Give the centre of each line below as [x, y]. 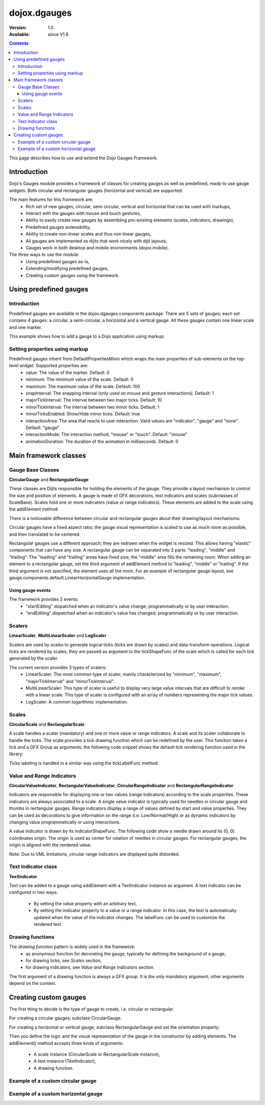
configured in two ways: [34, 892]
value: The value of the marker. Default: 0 [68, 372]
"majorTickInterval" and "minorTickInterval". [70, 681]
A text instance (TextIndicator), [65, 1061]
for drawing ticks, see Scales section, [64, 960]
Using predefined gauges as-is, [58, 261]
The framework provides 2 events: [44, 599]
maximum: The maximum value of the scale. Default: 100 [83, 386]
